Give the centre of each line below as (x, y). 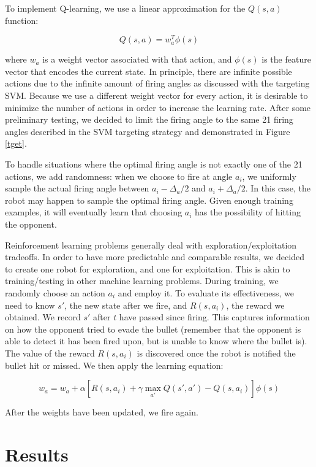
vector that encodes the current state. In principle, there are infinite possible (149, 71)
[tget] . (16, 143)
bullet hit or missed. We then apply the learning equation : (114, 365)
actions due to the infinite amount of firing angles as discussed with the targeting (157, 83)
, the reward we (255, 305)
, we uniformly (269, 176)
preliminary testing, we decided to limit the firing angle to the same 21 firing (149, 119)
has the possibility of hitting (248, 212)
